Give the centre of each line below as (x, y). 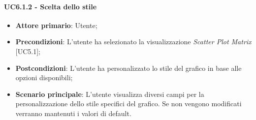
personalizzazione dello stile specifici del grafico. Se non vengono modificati (128, 104)
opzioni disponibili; (44, 77)
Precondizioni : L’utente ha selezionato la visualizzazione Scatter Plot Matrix (133, 42)
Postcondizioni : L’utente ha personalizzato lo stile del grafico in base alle (128, 68)
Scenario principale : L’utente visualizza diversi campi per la (110, 94)
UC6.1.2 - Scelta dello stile (50, 6)
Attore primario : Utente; (56, 25)
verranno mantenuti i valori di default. (73, 113)
